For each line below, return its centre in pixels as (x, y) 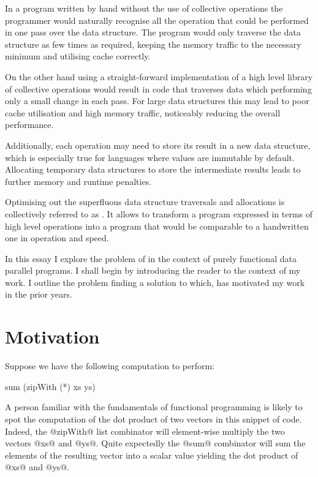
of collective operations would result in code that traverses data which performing (158, 88)
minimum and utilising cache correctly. (78, 56)
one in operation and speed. (57, 238)
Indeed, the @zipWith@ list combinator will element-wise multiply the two (145, 431)
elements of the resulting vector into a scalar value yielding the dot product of (152, 455)
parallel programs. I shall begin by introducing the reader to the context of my (153, 270)
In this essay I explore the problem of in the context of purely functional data (151, 258)
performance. (29, 125)
